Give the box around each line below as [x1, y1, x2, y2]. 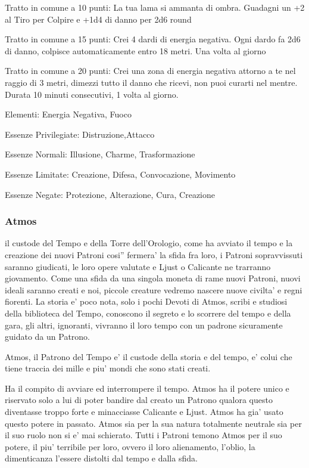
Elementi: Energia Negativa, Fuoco [5, 108, 132, 120]
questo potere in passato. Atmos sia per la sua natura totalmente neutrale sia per [5, 417, 302, 429]
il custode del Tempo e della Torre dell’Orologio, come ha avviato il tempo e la [5, 237, 293, 249]
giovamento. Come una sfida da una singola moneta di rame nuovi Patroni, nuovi [5, 272, 301, 284]
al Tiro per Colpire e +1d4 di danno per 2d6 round [5, 13, 192, 25]
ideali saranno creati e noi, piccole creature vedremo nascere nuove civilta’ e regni [5, 283, 302, 296]
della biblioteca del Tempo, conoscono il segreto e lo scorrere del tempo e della [5, 306, 291, 319]
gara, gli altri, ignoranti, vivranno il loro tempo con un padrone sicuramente [5, 318, 283, 331]
